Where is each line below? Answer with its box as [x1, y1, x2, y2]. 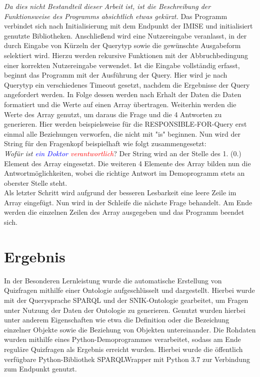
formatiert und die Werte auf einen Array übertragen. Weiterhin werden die [4, 99, 236, 109]
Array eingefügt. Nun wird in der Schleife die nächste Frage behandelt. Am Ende [4, 197, 252, 207]
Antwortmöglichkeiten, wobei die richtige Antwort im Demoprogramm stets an [4, 168, 245, 178]
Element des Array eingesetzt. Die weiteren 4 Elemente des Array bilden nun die [4, 158, 251, 168]
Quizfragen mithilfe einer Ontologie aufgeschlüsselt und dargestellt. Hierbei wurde [4, 285, 255, 295]
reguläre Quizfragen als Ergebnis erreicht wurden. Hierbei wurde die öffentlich [4, 343, 243, 354]
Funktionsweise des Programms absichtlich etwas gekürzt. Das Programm [4, 11, 227, 21]
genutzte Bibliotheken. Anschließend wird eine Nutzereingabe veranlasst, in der [4, 30, 247, 41]
